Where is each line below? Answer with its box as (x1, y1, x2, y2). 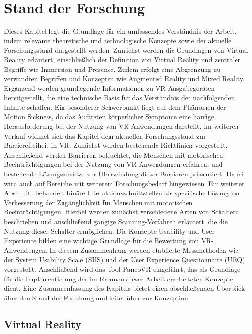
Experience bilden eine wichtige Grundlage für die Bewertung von (4, 235, 199, 246)
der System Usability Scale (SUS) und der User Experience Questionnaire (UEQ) (4, 254, 245, 264)
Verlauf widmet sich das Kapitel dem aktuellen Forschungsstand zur (4, 130, 206, 141)
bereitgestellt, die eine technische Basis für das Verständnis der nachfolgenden (4, 92, 235, 103)
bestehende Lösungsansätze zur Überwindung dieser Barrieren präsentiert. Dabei (4, 169, 244, 179)
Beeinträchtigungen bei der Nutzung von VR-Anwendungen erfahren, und (4, 159, 223, 169)
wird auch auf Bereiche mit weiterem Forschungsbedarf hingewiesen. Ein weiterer (4, 178, 245, 188)
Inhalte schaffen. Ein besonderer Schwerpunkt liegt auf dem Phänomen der (4, 102, 226, 112)
